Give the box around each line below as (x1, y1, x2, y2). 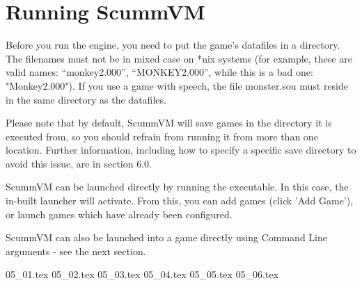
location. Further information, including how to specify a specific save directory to (6, 142, 356, 157)
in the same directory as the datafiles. (6, 92, 166, 106)
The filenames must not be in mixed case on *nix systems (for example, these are (6, 51, 352, 65)
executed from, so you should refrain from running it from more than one (6, 129, 318, 143)
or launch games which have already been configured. (6, 206, 233, 221)
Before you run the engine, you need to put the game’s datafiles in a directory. (6, 38, 340, 52)
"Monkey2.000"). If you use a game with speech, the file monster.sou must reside (6, 78, 349, 92)
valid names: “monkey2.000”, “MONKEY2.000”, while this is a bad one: (6, 65, 313, 79)
